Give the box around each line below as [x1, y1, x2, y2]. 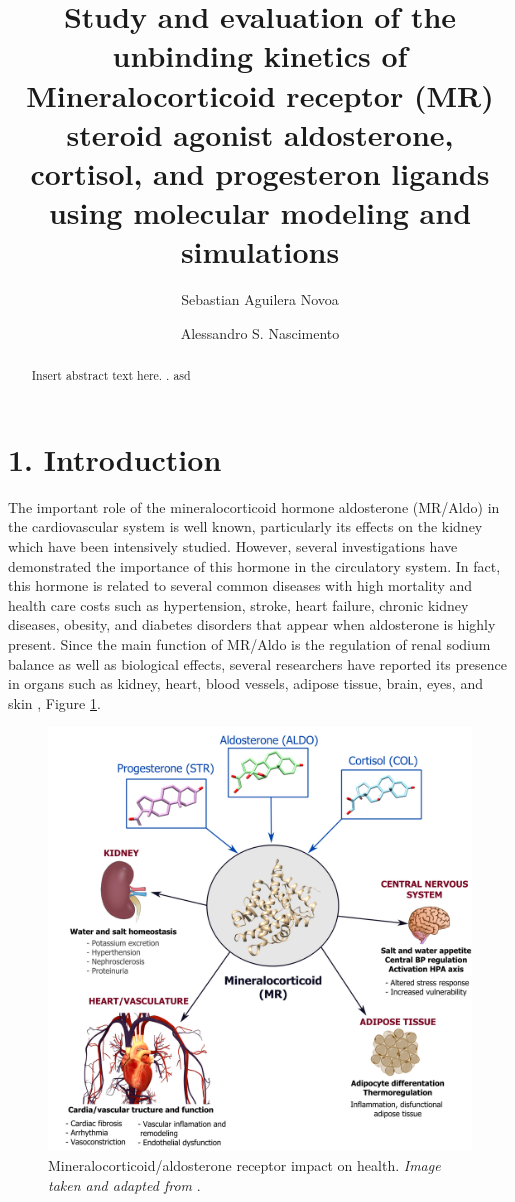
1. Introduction [8, 438, 222, 479]
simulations [180, 231, 340, 272]
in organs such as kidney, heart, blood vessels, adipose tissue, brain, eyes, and [8, 673, 483, 694]
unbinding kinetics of [112, 35, 408, 76]
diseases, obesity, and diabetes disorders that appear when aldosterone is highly [8, 614, 496, 635]
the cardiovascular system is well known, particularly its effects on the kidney [8, 516, 483, 537]
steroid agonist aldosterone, [66, 113, 454, 154]
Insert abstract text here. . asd [31, 367, 191, 384]
